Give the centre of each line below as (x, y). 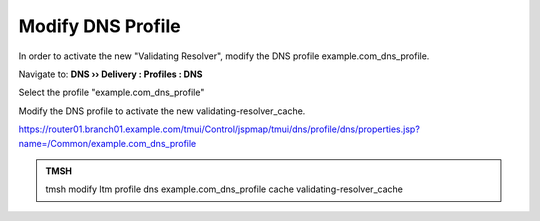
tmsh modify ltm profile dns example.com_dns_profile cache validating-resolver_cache (224, 189)
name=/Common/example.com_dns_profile (107, 143)
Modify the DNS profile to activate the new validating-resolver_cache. (162, 111)
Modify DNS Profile (99, 26)
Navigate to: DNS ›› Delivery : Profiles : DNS (110, 74)
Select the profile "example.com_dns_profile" (111, 92)
